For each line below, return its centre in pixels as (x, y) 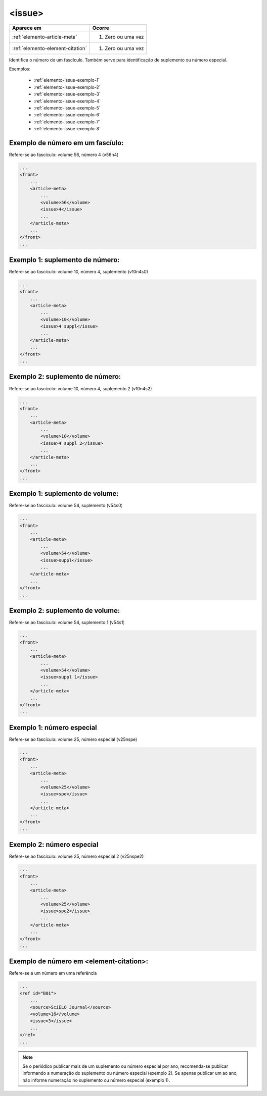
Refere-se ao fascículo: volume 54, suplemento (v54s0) (66, 506)
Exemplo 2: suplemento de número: (65, 377)
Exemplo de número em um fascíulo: (66, 143)
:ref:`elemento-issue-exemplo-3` (67, 94)
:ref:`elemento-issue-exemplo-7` (67, 122)
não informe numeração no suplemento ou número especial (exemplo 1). (96, 1080)
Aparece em (27, 28)
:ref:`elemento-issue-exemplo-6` (67, 115)
